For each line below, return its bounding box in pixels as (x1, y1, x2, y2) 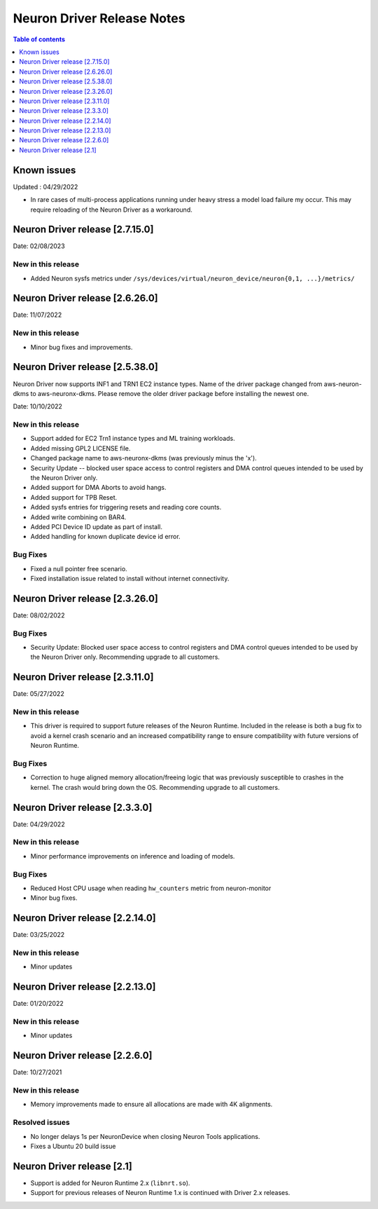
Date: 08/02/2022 (13, 610, 65, 620)
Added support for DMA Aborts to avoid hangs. (30, 484, 167, 492)
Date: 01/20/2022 (13, 999, 64, 1008)
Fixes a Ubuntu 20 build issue (30, 1142, 116, 1150)
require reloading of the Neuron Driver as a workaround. (30, 205, 192, 214)
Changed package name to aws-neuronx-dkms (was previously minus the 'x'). (30, 454, 257, 463)
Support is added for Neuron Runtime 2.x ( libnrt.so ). (30, 1178, 190, 1187)
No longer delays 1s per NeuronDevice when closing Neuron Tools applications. (30, 1132, 260, 1140)
